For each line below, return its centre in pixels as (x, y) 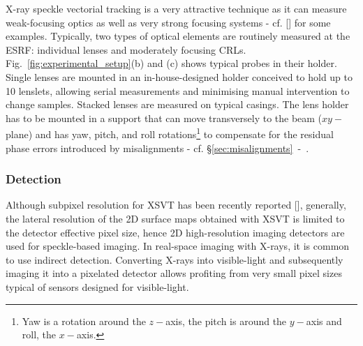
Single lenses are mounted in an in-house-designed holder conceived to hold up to (179, 76)
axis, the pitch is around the (226, 321)
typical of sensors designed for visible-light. (97, 286)
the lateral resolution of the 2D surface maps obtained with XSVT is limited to (175, 218)
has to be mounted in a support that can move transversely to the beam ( (164, 118)
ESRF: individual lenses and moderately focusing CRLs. (126, 49)
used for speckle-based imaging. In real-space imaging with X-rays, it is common (178, 246)
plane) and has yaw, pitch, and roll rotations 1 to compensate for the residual (170, 133)
